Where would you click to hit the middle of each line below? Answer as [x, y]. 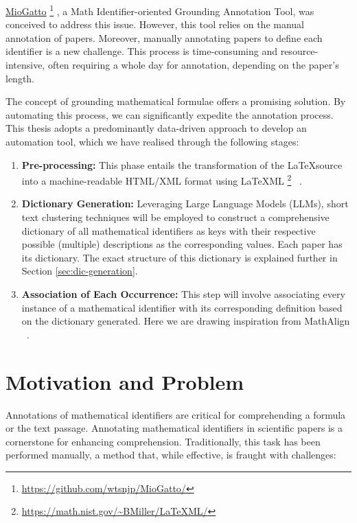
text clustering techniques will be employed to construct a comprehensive [175, 217]
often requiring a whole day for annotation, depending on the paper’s [193, 65]
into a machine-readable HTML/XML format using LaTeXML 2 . [162, 179]
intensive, [25, 65]
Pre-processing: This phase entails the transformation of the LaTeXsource [182, 164]
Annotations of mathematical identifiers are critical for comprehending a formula [176, 414]
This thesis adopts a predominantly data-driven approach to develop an [156, 128]
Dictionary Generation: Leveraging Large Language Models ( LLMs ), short [185, 204]
